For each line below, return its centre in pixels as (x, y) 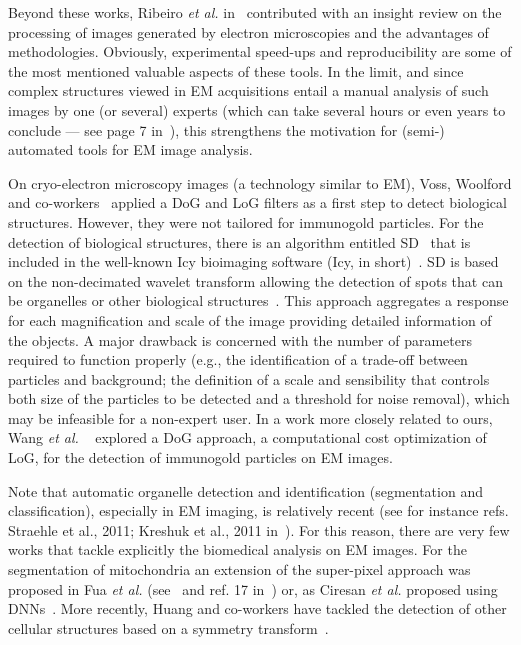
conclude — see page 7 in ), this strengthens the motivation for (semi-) (226, 129)
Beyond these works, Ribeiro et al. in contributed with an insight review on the (255, 12)
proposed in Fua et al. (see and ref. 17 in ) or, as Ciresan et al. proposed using (253, 588)
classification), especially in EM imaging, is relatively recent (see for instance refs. (258, 510)
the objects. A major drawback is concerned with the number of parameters (240, 339)
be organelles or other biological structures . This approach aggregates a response (258, 300)
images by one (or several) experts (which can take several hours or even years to (257, 109)
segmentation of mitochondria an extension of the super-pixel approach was (239, 569)
